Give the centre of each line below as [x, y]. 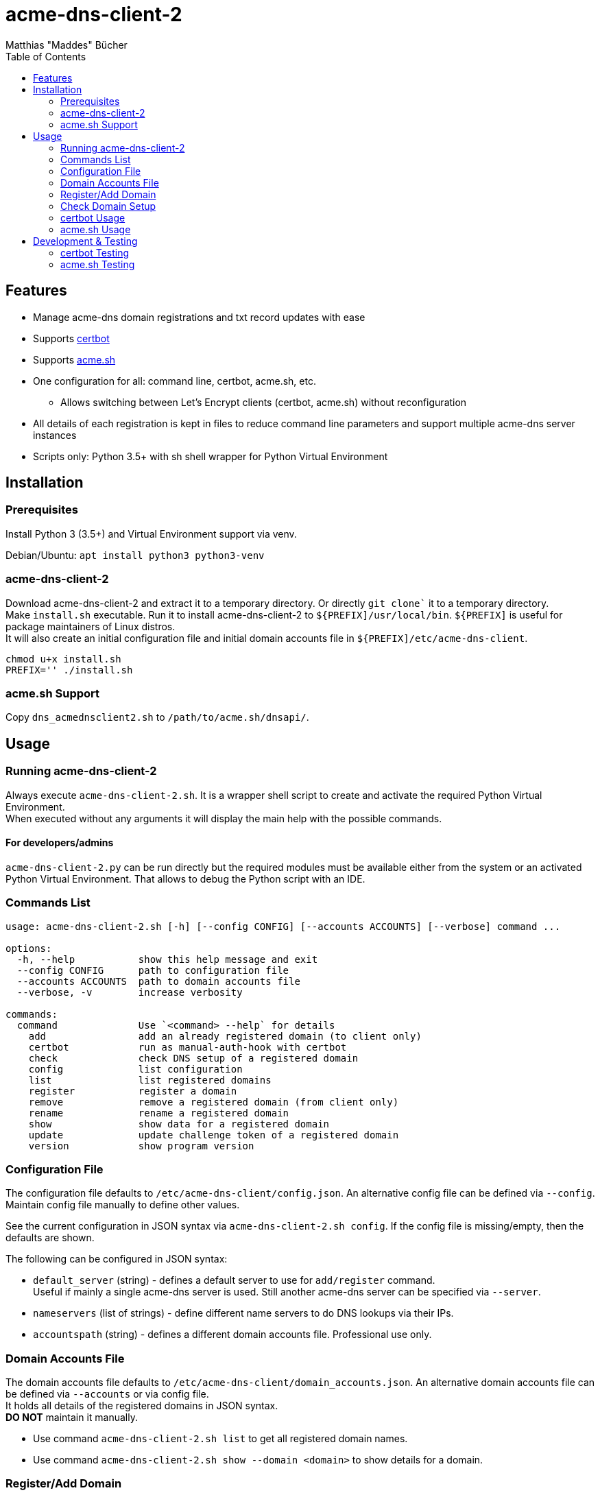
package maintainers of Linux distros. [91, 626]
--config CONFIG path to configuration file [153, 970]
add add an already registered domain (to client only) [225, 1036]
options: [29, 948]
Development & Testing [85, 241]
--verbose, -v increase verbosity [130, 992]
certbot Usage [93, 217]
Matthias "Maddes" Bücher [67, 45]
